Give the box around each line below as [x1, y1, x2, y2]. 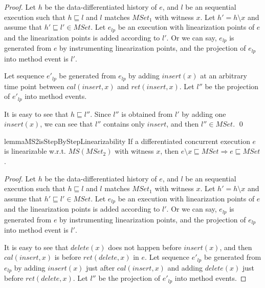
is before [54, 252, 81, 262]
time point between [4, 80, 64, 91]
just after [86, 262, 115, 273]
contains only [103, 118, 145, 129]
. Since [90, 108, 111, 119]
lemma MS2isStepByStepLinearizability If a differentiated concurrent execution [4, 135, 250, 146]
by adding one [182, 108, 226, 119]
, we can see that [40, 118, 93, 129]
